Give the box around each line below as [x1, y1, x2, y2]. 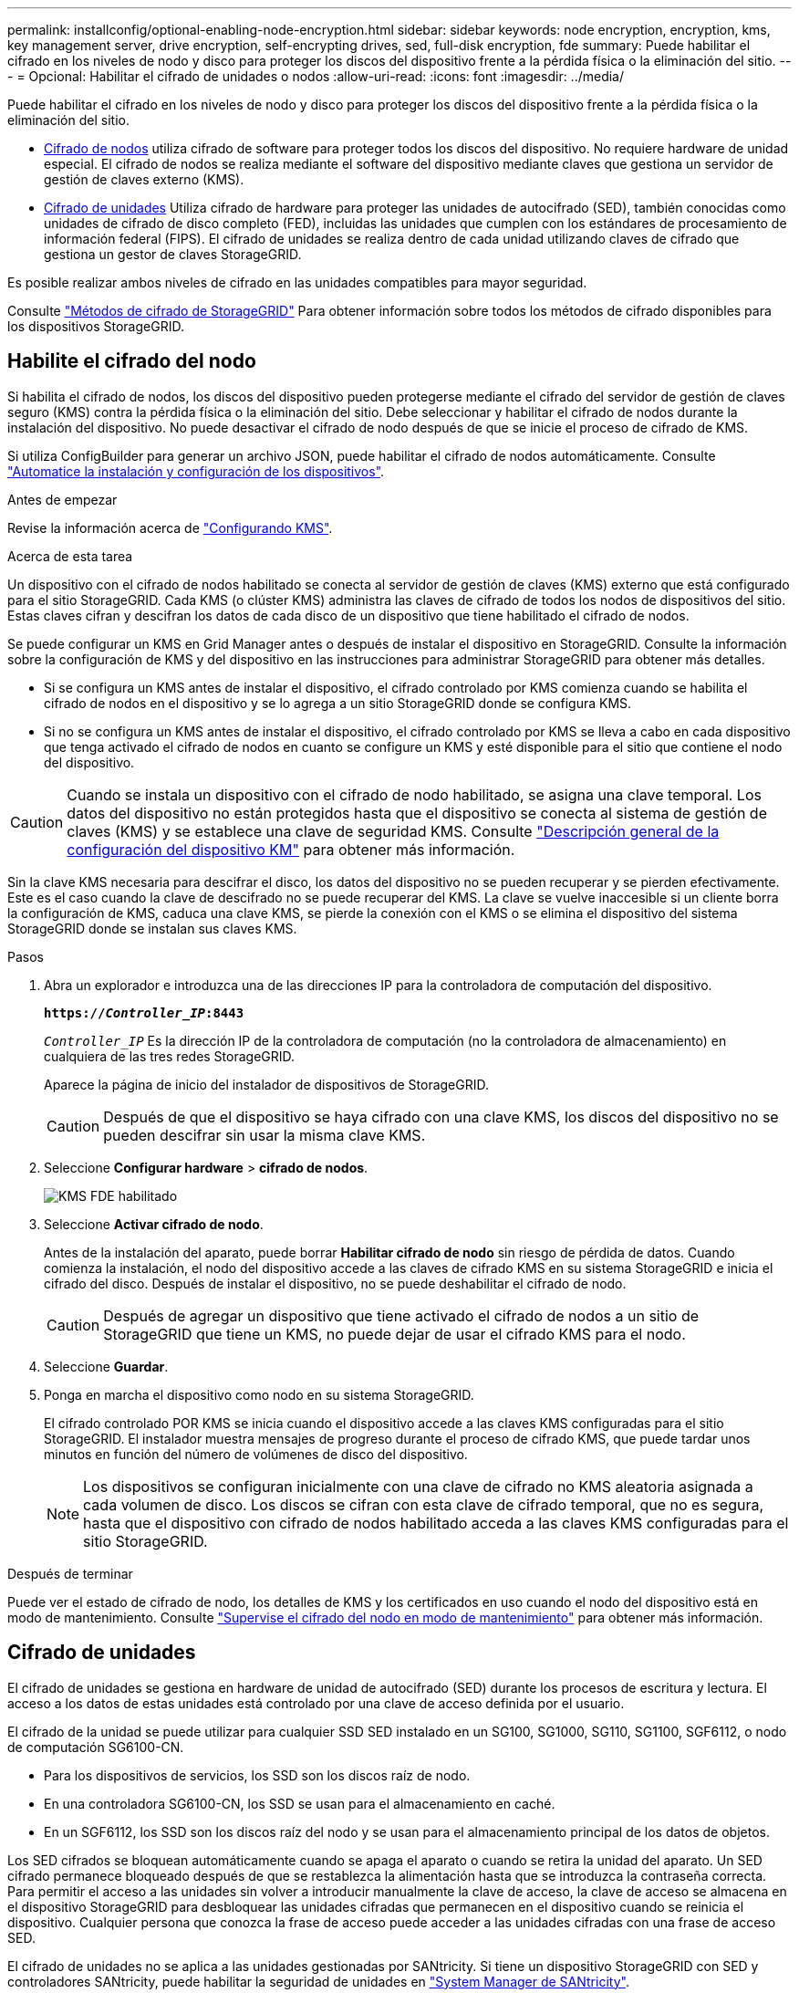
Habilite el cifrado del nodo [7, 350, 256, 373]
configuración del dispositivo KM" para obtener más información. [67, 840, 515, 859]
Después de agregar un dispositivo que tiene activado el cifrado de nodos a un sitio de [103, 1306, 700, 1325]
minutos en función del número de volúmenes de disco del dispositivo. [44, 1445, 468, 1462]
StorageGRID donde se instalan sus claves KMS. [7, 920, 297, 936]
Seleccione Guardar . [44, 1358, 169, 1374]
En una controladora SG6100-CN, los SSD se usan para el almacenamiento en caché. [44, 1795, 555, 1811]
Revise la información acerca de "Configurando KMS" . [7, 519, 333, 536]
